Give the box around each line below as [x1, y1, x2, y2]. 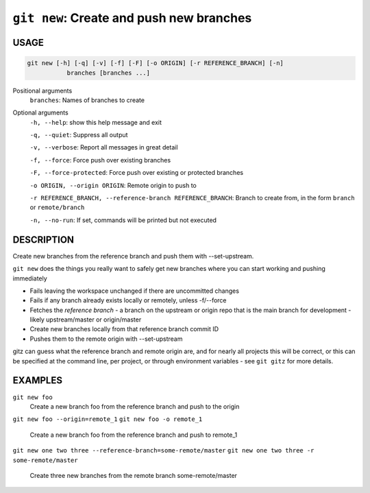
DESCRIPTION [12, 234, 75, 245]
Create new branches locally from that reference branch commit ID [29, 325, 219, 333]
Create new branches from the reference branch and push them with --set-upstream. [12, 252, 254, 260]
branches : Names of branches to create [29, 96, 145, 104]
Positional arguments [12, 86, 73, 95]
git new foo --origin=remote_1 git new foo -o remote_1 [12, 416, 203, 423]
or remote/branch [29, 203, 85, 212]
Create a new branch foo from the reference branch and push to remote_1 [29, 431, 238, 439]
